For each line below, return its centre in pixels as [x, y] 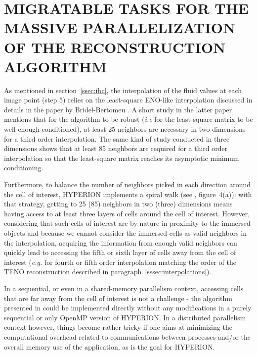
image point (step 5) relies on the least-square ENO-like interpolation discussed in [128, 100]
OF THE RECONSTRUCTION [115, 47]
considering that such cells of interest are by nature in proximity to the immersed [127, 223]
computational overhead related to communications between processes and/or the [127, 336]
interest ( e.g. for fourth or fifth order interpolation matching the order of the [120, 262]
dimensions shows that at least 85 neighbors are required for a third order [116, 148]
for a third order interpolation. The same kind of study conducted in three [117, 138]
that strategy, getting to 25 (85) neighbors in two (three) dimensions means [118, 204]
